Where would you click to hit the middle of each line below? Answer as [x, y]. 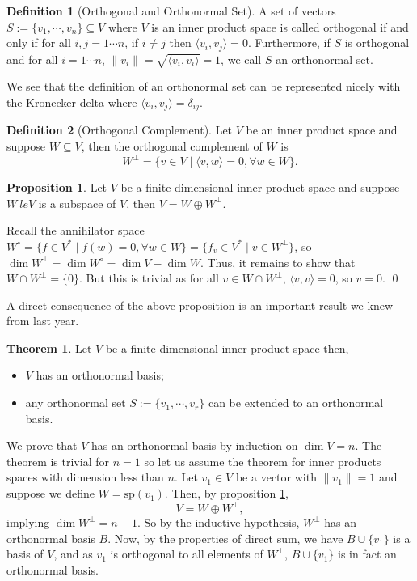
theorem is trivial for [58, 461]
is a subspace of [77, 203]
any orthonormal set [76, 403]
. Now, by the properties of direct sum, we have [225, 538]
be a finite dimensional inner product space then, [227, 348]
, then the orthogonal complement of [172, 146]
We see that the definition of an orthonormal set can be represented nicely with [204, 86]
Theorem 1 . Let [49, 348]
